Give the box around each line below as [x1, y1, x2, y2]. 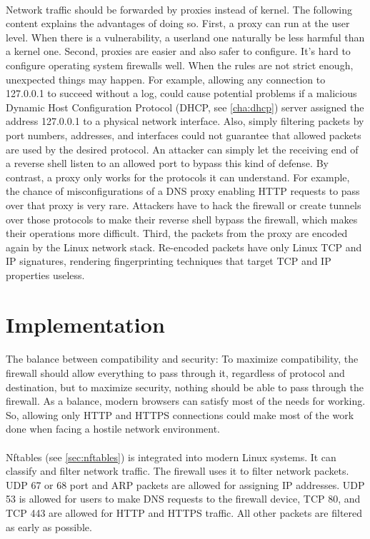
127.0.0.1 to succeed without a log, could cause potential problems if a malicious [6, 86, 357, 101]
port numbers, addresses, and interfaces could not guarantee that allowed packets [6, 127, 361, 142]
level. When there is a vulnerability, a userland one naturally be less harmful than [6, 29, 365, 44]
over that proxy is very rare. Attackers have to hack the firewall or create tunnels [6, 197, 361, 212]
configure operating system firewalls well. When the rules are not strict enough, [6, 57, 354, 72]
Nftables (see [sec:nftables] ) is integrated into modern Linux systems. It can [6, 449, 336, 464]
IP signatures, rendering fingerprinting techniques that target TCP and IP [6, 253, 331, 268]
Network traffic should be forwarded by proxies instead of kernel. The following [6, 1, 353, 16]
